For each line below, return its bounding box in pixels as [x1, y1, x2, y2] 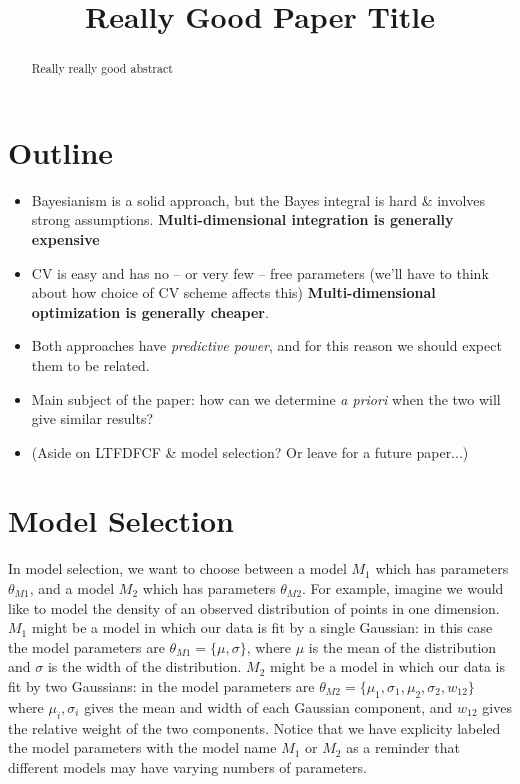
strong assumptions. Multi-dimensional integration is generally [31, 209, 454, 230]
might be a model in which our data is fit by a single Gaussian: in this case [31, 617, 493, 638]
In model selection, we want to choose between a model [8, 558, 347, 579]
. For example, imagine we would [302, 578, 504, 599]
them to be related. [31, 354, 150, 375]
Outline [8, 131, 114, 172]
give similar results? [31, 408, 154, 429]
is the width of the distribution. [47, 656, 242, 677]
